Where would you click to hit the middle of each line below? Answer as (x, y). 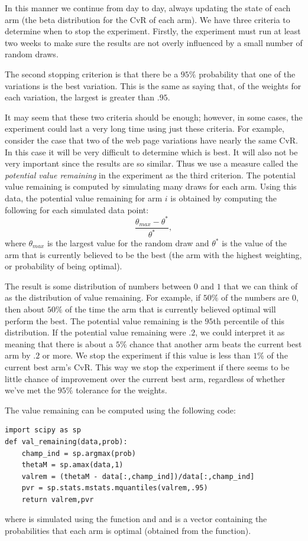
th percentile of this (249, 320)
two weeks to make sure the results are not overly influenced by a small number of (154, 42)
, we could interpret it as (240, 332)
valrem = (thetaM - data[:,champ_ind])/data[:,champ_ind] (138, 476)
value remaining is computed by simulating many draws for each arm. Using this (151, 186)
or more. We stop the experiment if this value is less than (146, 355)
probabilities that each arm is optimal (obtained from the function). (128, 531)
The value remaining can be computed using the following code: (120, 410)
